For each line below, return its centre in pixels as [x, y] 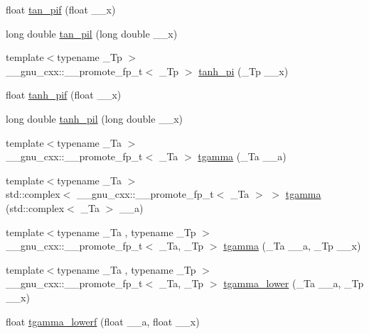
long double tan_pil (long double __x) [92, 33]
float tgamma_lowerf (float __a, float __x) [103, 321]
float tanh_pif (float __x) [64, 95]
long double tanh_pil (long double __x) [94, 118]
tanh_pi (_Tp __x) [244, 71]
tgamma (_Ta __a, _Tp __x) [292, 246]
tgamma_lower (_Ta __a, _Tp [294, 283]
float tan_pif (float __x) [61, 9]
